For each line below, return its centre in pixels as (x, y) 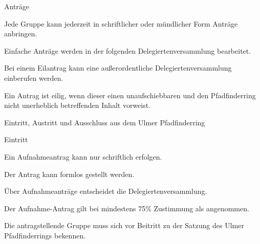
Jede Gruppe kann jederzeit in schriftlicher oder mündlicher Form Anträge (121, 23)
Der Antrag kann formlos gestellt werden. (69, 174)
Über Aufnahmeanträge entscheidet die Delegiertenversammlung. (106, 191)
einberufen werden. (34, 77)
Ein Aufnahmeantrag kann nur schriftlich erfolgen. (83, 156)
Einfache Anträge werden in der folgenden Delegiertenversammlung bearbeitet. (128, 50)
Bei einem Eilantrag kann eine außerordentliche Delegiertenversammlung (118, 68)
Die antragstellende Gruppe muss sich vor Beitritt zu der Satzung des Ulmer (124, 225)
